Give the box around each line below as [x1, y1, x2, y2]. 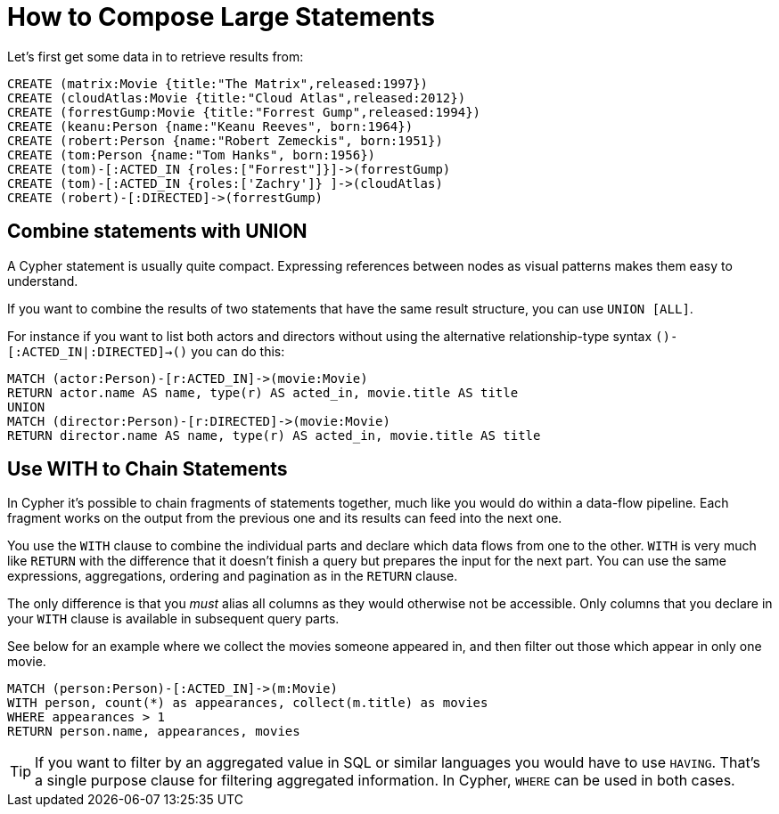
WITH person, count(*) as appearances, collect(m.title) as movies [7, 696, 488, 711]
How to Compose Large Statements [7, 2, 436, 32]
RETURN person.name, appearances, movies [7, 724, 300, 739]
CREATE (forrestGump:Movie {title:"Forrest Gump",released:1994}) [7, 104, 481, 119]
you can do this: [191, 343, 285, 359]
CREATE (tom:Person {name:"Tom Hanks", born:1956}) [7, 147, 376, 162]
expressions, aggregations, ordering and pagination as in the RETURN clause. [7, 568, 458, 584]
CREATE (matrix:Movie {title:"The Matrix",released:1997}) [7, 76, 429, 91]
